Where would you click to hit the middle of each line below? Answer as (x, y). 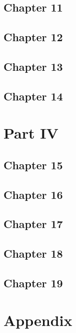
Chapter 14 (33, 96)
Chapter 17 (33, 224)
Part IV (31, 133)
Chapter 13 (33, 66)
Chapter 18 (33, 253)
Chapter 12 (33, 37)
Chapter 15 (33, 164)
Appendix (38, 320)
